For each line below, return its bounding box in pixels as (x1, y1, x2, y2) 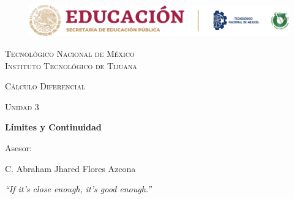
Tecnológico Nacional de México (5, 47, 135, 59)
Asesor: (5, 141, 32, 154)
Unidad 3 (5, 100, 39, 113)
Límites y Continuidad (5, 121, 102, 133)
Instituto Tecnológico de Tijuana (5, 59, 137, 72)
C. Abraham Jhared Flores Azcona (5, 162, 136, 175)
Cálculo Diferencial (5, 80, 86, 92)
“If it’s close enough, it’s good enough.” (5, 182, 152, 195)
